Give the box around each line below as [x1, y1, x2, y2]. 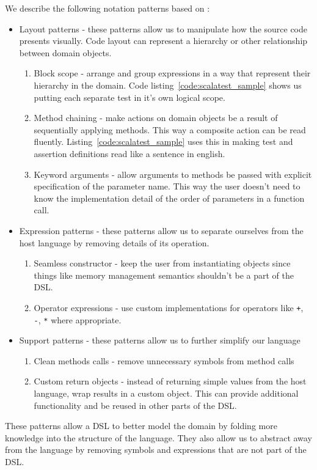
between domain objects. [19, 46, 112, 59]
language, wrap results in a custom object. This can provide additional [34, 386, 299, 399]
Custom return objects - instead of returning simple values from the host [34, 375, 307, 387]
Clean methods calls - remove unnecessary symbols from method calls [34, 354, 294, 367]
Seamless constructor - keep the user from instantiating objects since [34, 257, 291, 270]
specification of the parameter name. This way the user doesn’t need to [34, 180, 301, 193]
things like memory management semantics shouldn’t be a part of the [34, 268, 294, 281]
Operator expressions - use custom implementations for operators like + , [34, 301, 304, 314]
